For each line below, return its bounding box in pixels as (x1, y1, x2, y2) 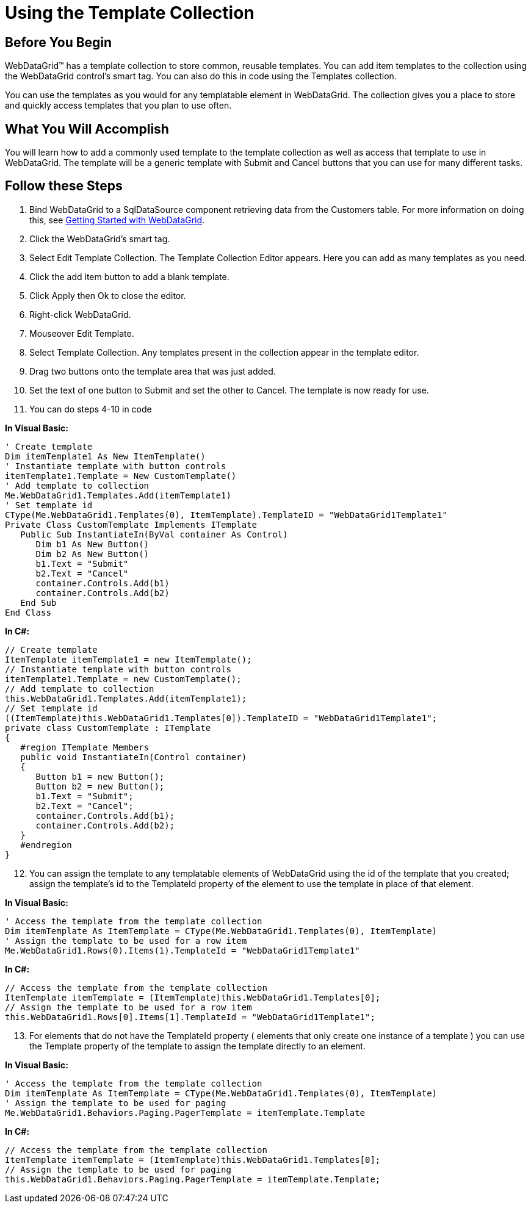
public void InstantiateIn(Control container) (20, 752, 247, 762)
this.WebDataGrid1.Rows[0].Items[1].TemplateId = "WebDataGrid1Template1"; (5, 1012, 375, 1022)
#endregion (20, 839, 72, 850)
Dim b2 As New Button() (35, 548, 150, 559)
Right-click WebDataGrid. (29, 309, 131, 320)
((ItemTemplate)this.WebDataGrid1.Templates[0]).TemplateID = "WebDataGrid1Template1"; (5, 713, 438, 723)
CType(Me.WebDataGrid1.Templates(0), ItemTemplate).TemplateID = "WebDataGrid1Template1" (5, 509, 447, 520)
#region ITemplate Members (20, 742, 150, 752)
